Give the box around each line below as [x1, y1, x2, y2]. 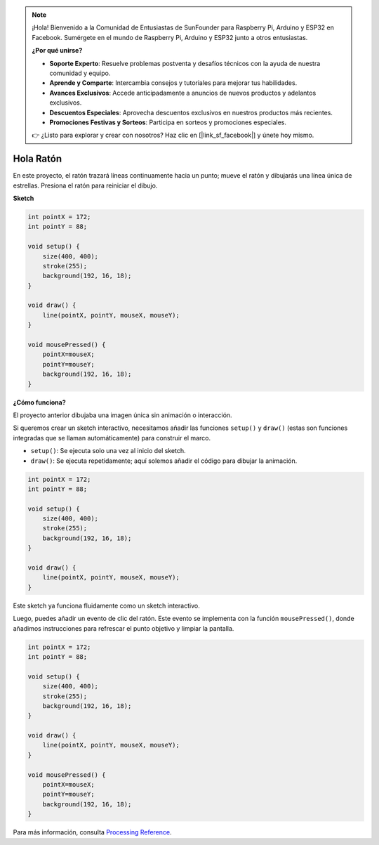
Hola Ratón [13, 153, 62, 165]
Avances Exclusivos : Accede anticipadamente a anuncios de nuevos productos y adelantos [49, 89, 317, 97]
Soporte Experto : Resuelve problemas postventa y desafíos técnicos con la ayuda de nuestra [49, 59, 321, 67]
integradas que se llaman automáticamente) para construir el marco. [13, 433, 211, 442]
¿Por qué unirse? [32, 46, 83, 55]
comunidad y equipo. [49, 69, 111, 77]
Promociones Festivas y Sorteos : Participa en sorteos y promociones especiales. [49, 118, 287, 126]
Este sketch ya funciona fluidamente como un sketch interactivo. [13, 601, 200, 610]
